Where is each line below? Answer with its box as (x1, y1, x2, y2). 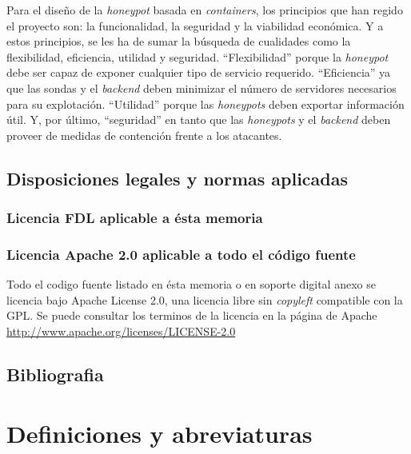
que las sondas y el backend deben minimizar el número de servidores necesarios (6, 79, 397, 96)
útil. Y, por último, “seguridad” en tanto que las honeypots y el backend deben (6, 111, 391, 128)
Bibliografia (6, 361, 104, 386)
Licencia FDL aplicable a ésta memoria (6, 208, 263, 228)
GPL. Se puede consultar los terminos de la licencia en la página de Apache (6, 307, 377, 324)
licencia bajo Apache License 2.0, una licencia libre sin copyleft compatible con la (6, 291, 403, 308)
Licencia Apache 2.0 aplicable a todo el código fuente (6, 244, 356, 264)
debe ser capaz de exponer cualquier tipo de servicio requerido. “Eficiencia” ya (6, 64, 391, 81)
